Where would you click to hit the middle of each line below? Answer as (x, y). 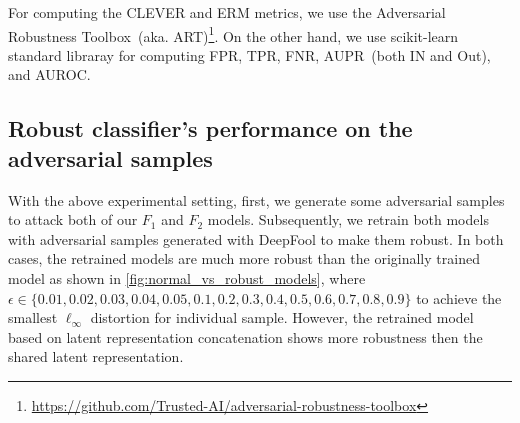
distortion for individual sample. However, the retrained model (282, 317)
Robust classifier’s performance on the (210, 128)
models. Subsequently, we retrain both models (348, 219)
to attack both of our (73, 219)
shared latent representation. (96, 356)
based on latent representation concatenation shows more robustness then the (245, 336)
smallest (33, 317)
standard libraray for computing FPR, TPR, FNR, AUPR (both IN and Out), (249, 54)
